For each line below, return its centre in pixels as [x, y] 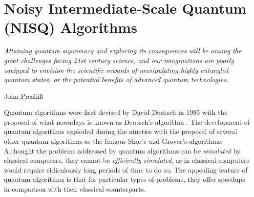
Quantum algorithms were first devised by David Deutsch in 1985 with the [116, 112]
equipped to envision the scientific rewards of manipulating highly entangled [116, 70]
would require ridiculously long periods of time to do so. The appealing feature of [126, 169]
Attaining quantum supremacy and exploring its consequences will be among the [123, 51]
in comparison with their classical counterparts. [75, 189]
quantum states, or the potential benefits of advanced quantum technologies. [116, 79]
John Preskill [24, 96]
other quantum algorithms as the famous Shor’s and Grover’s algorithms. [114, 141]
